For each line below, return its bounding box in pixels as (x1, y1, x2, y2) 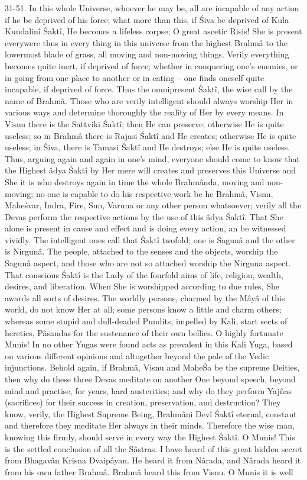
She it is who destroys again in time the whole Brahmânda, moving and (5, 175, 264, 188)
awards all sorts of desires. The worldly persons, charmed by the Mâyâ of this (5, 291, 285, 304)
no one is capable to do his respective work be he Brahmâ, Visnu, (35, 187, 273, 199)
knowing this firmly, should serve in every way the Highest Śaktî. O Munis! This (5, 430, 295, 443)
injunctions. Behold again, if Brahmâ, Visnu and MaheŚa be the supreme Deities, (5, 361, 300, 373)
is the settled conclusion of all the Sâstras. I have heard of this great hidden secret (5, 442, 302, 455)
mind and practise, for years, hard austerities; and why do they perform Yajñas (5, 384, 292, 397)
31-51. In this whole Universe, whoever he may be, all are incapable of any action (5, 2, 299, 14)
